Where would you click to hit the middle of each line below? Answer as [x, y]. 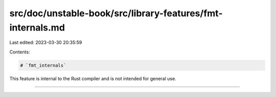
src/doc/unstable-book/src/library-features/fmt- [116, 13]
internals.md [37, 27]
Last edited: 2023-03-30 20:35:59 [46, 43]
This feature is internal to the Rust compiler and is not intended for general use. [93, 78]
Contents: [20, 52]
